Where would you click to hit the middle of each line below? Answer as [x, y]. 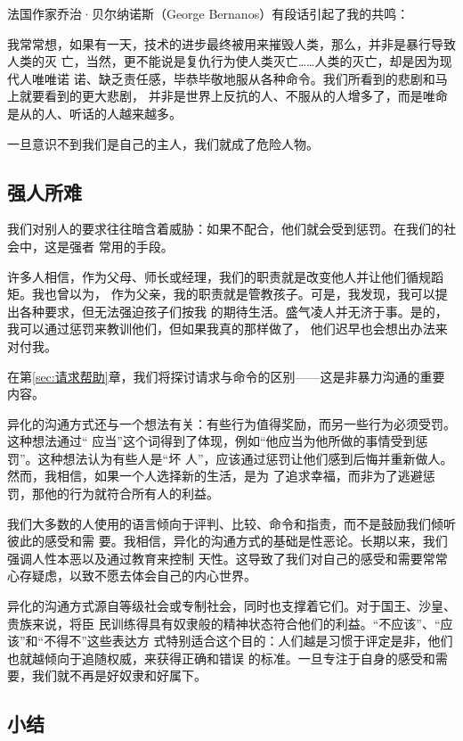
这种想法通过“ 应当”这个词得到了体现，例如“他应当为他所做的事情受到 [211, 441]
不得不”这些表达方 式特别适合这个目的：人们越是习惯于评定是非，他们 [248, 641]
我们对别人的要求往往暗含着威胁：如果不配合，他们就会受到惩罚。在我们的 [225, 229]
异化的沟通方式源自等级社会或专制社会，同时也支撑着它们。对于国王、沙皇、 [231, 606]
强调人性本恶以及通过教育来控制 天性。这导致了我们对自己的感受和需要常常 [227, 558]
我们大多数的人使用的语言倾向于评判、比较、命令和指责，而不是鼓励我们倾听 [231, 523]
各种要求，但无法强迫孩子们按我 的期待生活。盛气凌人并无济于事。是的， [233, 311]
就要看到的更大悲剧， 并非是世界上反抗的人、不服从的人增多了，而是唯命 [233, 96]
